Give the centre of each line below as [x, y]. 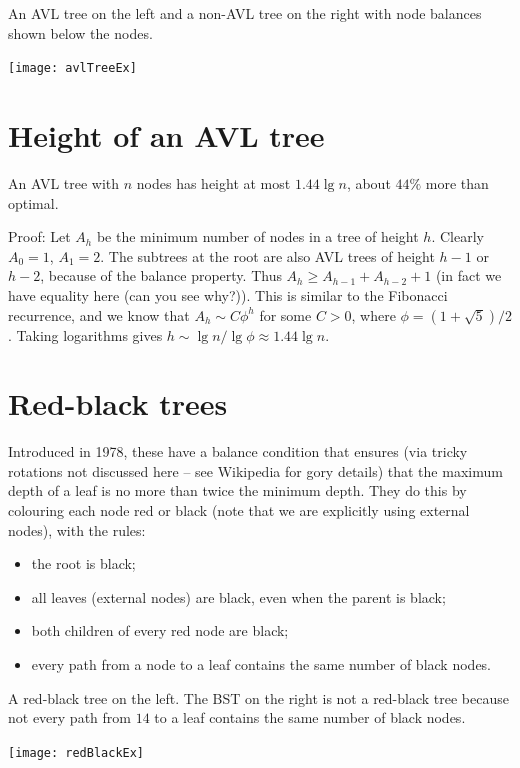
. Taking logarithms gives [85, 334]
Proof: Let [39, 236]
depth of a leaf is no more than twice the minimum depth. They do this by [237, 490]
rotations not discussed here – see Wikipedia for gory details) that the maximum [255, 470]
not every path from [69, 717]
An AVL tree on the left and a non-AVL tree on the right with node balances [245, 13]
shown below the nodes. [80, 32]
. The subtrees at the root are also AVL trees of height [267, 255]
